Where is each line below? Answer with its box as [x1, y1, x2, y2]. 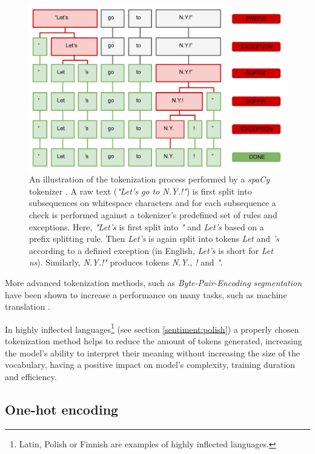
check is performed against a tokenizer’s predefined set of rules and [29, 209, 277, 221]
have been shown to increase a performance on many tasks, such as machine [5, 288, 287, 301]
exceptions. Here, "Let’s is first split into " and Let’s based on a [29, 220, 264, 233]
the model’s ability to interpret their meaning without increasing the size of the [5, 346, 300, 359]
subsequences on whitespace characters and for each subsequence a [29, 196, 276, 209]
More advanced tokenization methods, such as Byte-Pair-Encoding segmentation [5, 276, 302, 289]
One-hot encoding [5, 399, 119, 418]
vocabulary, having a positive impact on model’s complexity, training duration [5, 358, 296, 371]
